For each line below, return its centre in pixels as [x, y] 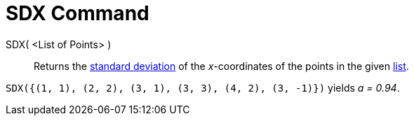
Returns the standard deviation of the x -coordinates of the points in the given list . [221, 66]
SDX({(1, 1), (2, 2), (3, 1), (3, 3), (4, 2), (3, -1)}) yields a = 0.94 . [203, 87]
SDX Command [78, 13]
